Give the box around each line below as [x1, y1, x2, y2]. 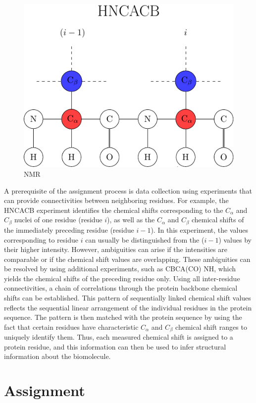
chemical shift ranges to [175, 321, 247, 332]
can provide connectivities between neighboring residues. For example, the [4, 195, 229, 205]
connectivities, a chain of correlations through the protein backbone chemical [4, 283, 238, 293]
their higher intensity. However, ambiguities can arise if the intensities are [4, 244, 227, 254]
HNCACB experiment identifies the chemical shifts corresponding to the [4, 204, 223, 215]
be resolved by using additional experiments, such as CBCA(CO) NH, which [4, 263, 236, 274]
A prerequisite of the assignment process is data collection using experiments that [4, 185, 252, 196]
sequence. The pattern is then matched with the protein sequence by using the [4, 312, 242, 322]
